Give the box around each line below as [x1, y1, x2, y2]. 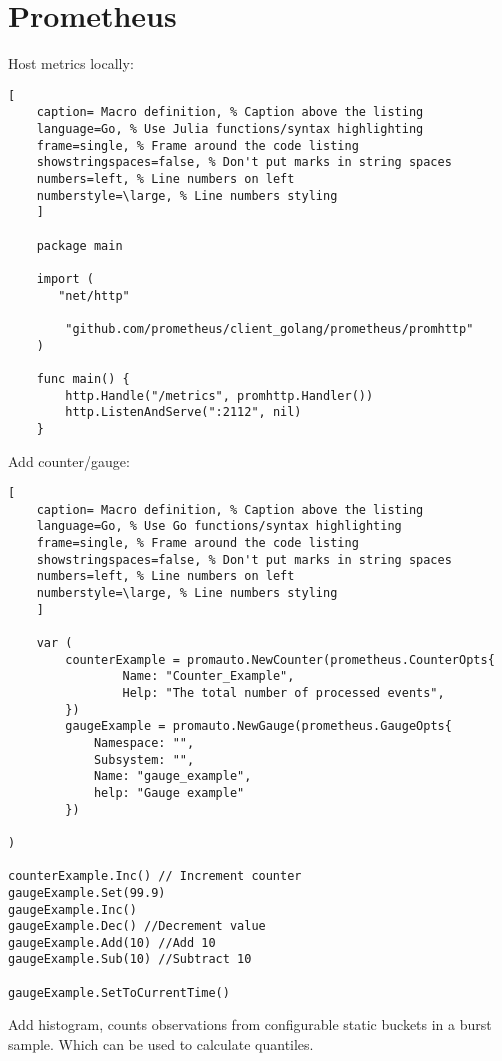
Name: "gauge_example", [93, 769, 252, 784]
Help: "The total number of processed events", [122, 685, 445, 700]
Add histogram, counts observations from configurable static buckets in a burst [8, 1014, 492, 1035]
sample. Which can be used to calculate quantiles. [8, 1034, 314, 1055]
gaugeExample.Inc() [8, 902, 137, 917]
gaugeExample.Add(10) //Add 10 [8, 935, 216, 950]
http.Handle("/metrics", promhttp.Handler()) [65, 388, 374, 403]
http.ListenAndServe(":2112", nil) [65, 405, 302, 420]
